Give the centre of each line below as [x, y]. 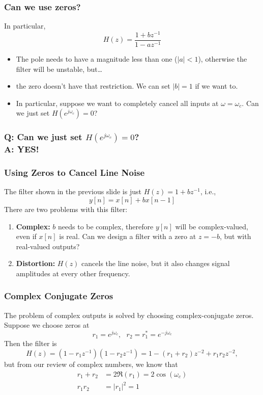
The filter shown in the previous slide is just [73, 191]
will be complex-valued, [212, 226]
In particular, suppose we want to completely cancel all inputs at [117, 103]
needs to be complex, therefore [106, 226]
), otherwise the [223, 58]
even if [26, 236]
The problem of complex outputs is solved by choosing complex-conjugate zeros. [129, 315]
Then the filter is [31, 343]
